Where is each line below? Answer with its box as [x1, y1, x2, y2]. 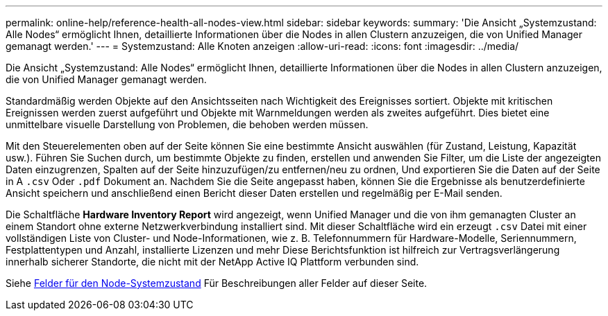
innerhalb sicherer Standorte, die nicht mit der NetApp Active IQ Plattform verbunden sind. [6, 256, 419, 267]
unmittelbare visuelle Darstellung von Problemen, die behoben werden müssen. [6, 119, 369, 130]
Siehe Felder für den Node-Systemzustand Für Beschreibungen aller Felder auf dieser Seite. [6, 277, 428, 289]
